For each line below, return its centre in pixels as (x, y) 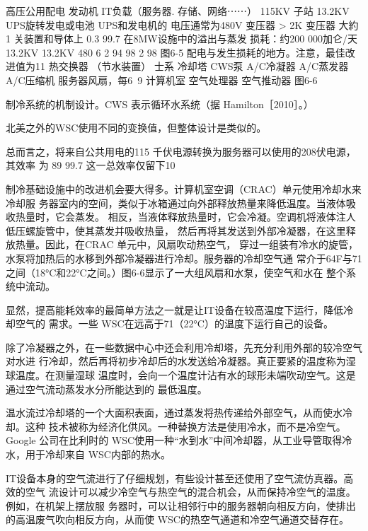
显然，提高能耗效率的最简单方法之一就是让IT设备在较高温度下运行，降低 (175, 309)
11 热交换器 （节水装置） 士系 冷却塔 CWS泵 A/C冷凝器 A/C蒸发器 (192, 66)
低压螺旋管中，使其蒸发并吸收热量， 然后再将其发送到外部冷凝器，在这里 (176, 230)
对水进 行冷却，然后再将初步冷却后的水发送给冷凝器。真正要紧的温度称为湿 (181, 361)
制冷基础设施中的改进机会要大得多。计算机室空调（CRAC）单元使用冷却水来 (184, 188)
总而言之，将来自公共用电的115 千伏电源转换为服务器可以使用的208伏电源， (181, 151)
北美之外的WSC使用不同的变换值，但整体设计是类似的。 (136, 128)
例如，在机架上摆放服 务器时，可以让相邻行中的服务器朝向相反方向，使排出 (181, 505)
